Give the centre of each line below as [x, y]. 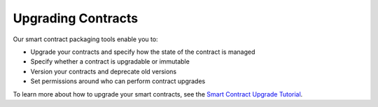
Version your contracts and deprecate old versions [104, 71]
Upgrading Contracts [76, 18]
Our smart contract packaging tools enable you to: [85, 39]
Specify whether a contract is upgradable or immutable [110, 62]
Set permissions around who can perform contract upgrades [118, 81]
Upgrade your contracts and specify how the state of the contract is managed [143, 52]
